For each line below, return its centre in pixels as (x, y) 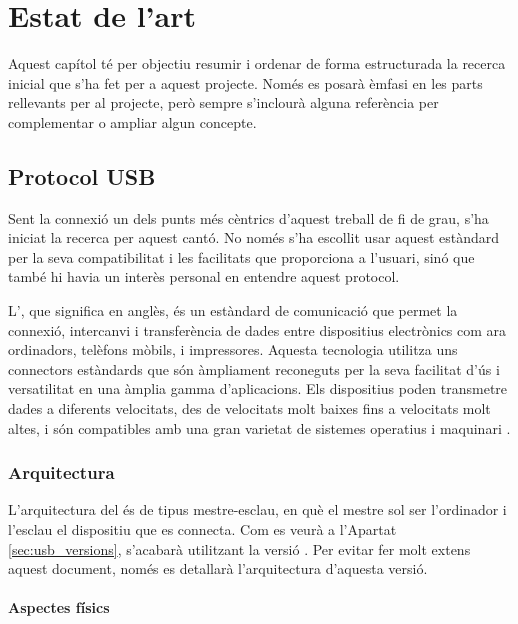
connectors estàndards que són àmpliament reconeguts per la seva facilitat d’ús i (254, 368)
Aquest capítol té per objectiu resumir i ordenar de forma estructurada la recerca (257, 63)
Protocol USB (82, 175)
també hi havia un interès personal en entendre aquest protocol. (204, 276)
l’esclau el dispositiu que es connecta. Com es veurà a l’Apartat (202, 529)
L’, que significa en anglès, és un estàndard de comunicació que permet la (233, 310)
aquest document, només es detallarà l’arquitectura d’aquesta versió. (218, 568)
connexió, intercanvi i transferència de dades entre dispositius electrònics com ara (257, 329)
